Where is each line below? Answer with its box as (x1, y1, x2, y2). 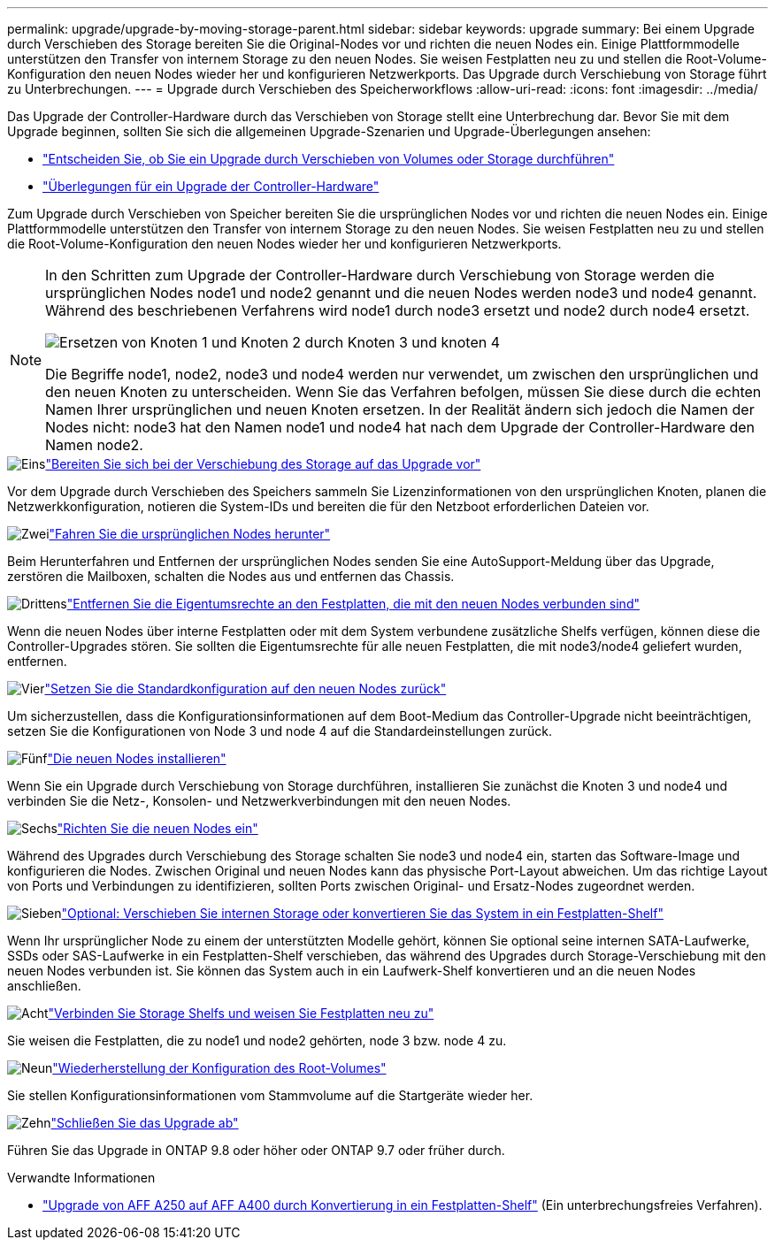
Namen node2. (45, 436, 143, 454)
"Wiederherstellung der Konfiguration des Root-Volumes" (52, 1060, 387, 1075)
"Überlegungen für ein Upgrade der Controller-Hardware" (42, 179, 380, 194)
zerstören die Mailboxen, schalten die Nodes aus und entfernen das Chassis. (7, 569, 455, 584)
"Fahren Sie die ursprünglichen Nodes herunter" (49, 526, 331, 541)
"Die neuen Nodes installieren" (47, 751, 226, 766)
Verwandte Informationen (7, 1170, 156, 1185)
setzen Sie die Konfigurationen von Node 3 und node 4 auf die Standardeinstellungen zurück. (7, 723, 552, 738)
